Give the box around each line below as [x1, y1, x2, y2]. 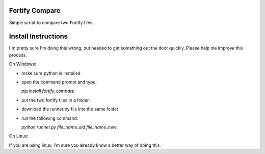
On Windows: [9, 61, 36, 67]
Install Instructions [9, 32, 68, 41]
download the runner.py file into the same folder [21, 106, 119, 112]
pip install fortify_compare [21, 88, 75, 94]
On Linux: [9, 133, 29, 139]
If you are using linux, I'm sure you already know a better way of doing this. [9, 142, 161, 148]
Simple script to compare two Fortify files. [9, 20, 94, 26]
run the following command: [21, 115, 79, 121]
